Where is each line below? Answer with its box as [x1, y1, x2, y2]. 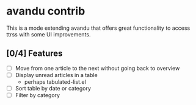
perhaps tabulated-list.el [24, 78, 87, 86]
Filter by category [15, 91, 60, 98]
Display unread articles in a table [15, 71, 98, 78]
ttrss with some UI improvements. [6, 30, 91, 38]
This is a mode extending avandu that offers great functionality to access [6, 24, 191, 32]
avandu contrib [6, 4, 85, 18]
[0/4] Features [6, 49, 63, 59]
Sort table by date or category [15, 84, 92, 92]
